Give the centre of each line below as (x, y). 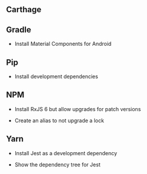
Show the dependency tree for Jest (58, 165)
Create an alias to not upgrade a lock (59, 121)
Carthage (24, 10)
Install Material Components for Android (63, 44)
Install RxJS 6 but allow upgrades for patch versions (78, 109)
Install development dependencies (56, 76)
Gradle (19, 30)
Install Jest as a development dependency (66, 153)
